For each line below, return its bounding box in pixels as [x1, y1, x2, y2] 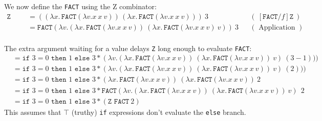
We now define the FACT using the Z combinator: [4, 1, 157, 11]
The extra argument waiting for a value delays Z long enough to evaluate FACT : [4, 42, 252, 53]
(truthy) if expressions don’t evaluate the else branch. [71, 106, 246, 117]
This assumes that [4, 106, 61, 117]
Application [259, 23, 295, 31]
